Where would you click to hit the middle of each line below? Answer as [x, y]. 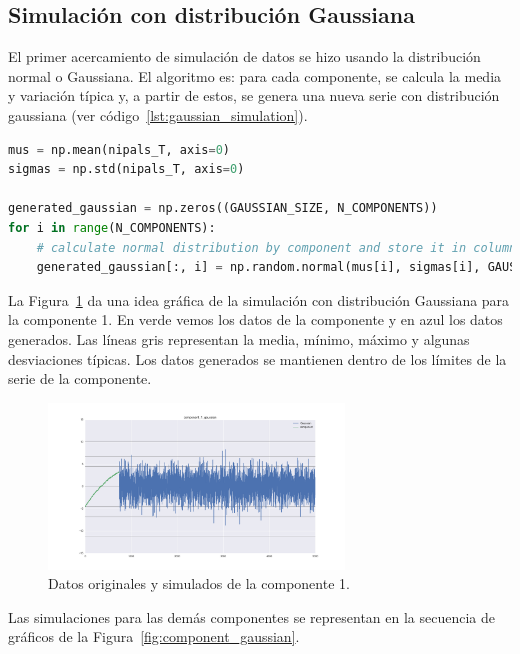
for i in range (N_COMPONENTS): [112, 227]
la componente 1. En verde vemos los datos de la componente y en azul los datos [255, 319]
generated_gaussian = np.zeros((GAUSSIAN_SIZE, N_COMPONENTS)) [223, 208]
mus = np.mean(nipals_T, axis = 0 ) [119, 149]
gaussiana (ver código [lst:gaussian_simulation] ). [158, 114]
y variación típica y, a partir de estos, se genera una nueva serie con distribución [254, 95]
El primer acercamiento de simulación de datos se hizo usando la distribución [244, 56]
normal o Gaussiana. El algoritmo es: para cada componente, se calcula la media [255, 75]
